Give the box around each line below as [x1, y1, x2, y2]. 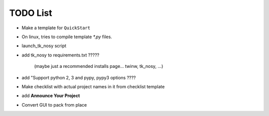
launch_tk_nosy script [21, 43, 67, 49]
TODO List [9, 7, 52, 18]
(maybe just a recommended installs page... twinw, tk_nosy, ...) [34, 63, 163, 69]
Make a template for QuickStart [21, 25, 91, 31]
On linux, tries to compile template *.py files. [21, 34, 112, 40]
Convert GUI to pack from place [21, 102, 87, 108]
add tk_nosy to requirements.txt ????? [21, 52, 100, 58]
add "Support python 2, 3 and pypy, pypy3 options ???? [21, 74, 136, 80]
